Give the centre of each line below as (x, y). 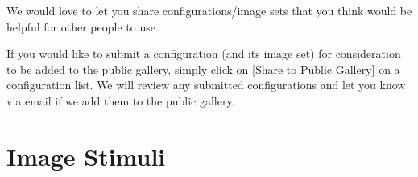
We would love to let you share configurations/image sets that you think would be (209, 10)
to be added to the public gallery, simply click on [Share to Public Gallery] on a (203, 69)
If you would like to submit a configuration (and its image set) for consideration (204, 54)
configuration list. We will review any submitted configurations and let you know (206, 85)
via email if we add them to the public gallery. (121, 100)
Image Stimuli (86, 156)
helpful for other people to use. (83, 26)
